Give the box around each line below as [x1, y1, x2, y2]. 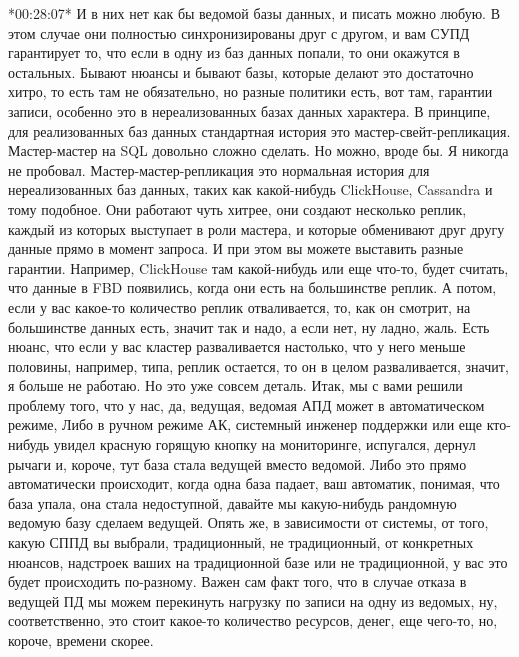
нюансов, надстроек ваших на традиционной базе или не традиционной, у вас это [8, 551, 508, 572]
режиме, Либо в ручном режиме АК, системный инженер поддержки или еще [8, 414, 483, 435]
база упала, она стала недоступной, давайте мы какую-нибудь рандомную [8, 492, 457, 513]
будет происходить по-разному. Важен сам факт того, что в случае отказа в [8, 571, 467, 592]
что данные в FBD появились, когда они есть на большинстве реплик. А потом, [8, 277, 497, 298]
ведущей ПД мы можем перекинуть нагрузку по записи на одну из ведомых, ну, [8, 590, 498, 611]
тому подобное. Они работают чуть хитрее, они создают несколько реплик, [8, 198, 467, 219]
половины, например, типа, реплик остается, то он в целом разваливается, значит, [8, 355, 509, 376]
